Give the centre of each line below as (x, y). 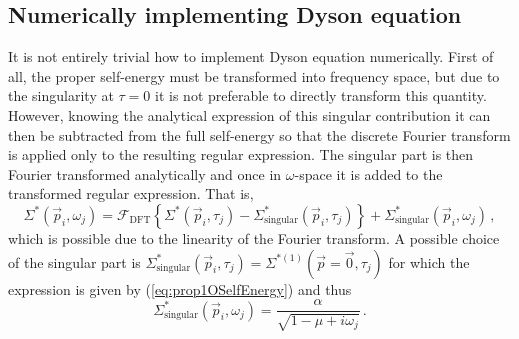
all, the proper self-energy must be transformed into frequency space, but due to (254, 75)
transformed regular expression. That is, (131, 193)
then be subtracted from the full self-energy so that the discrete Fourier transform (259, 134)
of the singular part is (74, 261)
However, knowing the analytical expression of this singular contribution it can (249, 114)
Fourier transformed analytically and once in (145, 173)
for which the (429, 261)
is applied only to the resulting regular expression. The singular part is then (241, 154)
